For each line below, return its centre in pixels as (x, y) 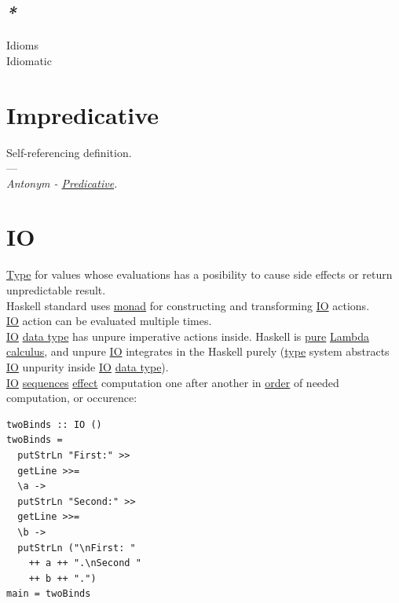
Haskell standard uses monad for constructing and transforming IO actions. (188, 305)
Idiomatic (29, 60)
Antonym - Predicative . (62, 183)
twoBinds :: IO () (54, 424)
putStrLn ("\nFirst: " (77, 548)
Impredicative (83, 114)
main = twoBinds (49, 594)
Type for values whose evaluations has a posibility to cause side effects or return (199, 274)
